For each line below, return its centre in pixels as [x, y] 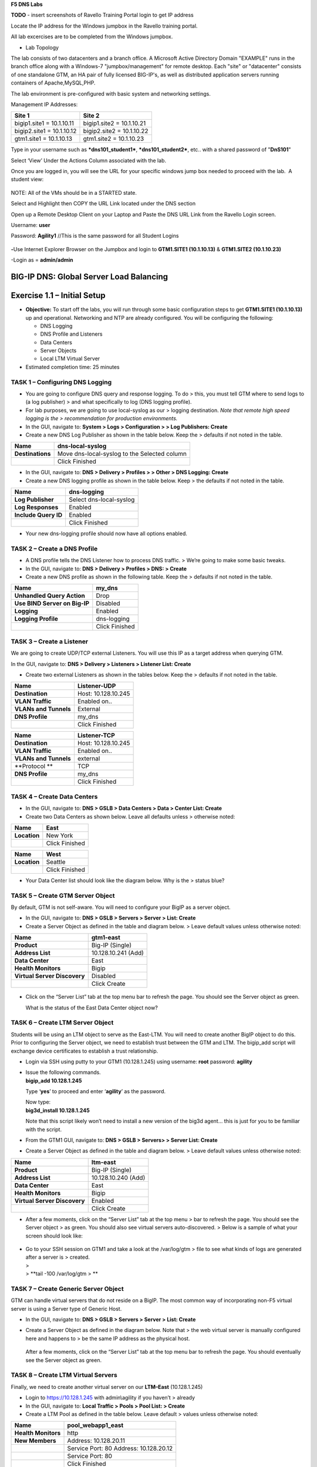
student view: [27, 180]
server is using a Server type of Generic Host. [66, 1309]
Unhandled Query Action [50, 596]
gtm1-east [106, 938]
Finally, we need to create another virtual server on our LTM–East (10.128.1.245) [107, 1387]
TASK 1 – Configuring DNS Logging [61, 382]
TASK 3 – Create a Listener [49, 641]
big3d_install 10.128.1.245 [58, 1110]
